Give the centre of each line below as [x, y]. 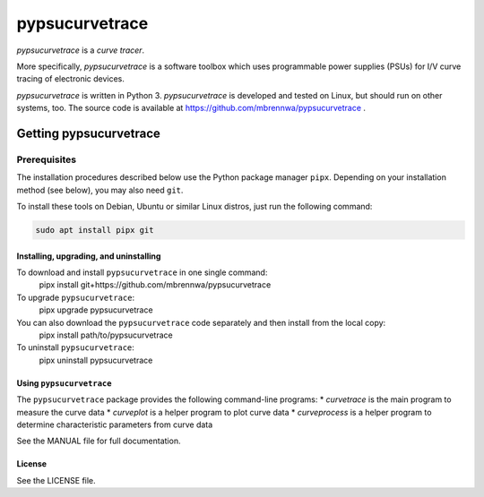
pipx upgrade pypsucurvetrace [96, 310]
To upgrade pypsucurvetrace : [75, 297]
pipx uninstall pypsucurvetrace [96, 360]
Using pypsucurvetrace [64, 383]
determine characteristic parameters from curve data [115, 424]
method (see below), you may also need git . [100, 190]
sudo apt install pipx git [95, 230]
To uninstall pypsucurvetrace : [75, 347]
